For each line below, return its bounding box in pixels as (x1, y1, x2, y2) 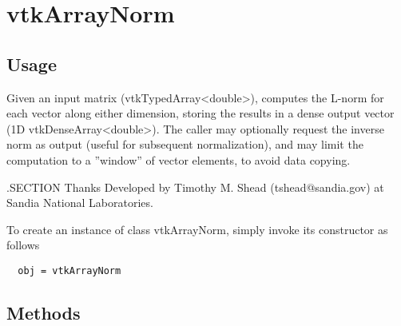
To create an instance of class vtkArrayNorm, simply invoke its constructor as (6, 221, 388, 237)
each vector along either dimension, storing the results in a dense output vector (6, 105, 395, 121)
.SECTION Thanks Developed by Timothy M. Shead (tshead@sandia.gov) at (6, 178, 384, 195)
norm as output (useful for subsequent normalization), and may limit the (6, 136, 363, 153)
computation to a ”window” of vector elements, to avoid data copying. (6, 151, 351, 168)
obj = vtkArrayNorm (18, 264, 121, 276)
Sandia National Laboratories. (6, 194, 153, 211)
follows (6, 237, 40, 253)
